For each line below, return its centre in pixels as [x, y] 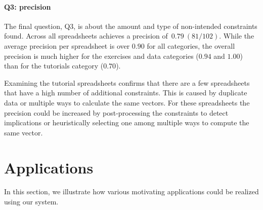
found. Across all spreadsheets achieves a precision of [86, 36]
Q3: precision [28, 6]
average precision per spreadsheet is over [67, 45]
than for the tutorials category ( [54, 66]
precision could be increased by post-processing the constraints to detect [116, 112]
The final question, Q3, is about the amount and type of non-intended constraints [131, 26]
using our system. [31, 202]
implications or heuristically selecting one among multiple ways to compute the [127, 123]
